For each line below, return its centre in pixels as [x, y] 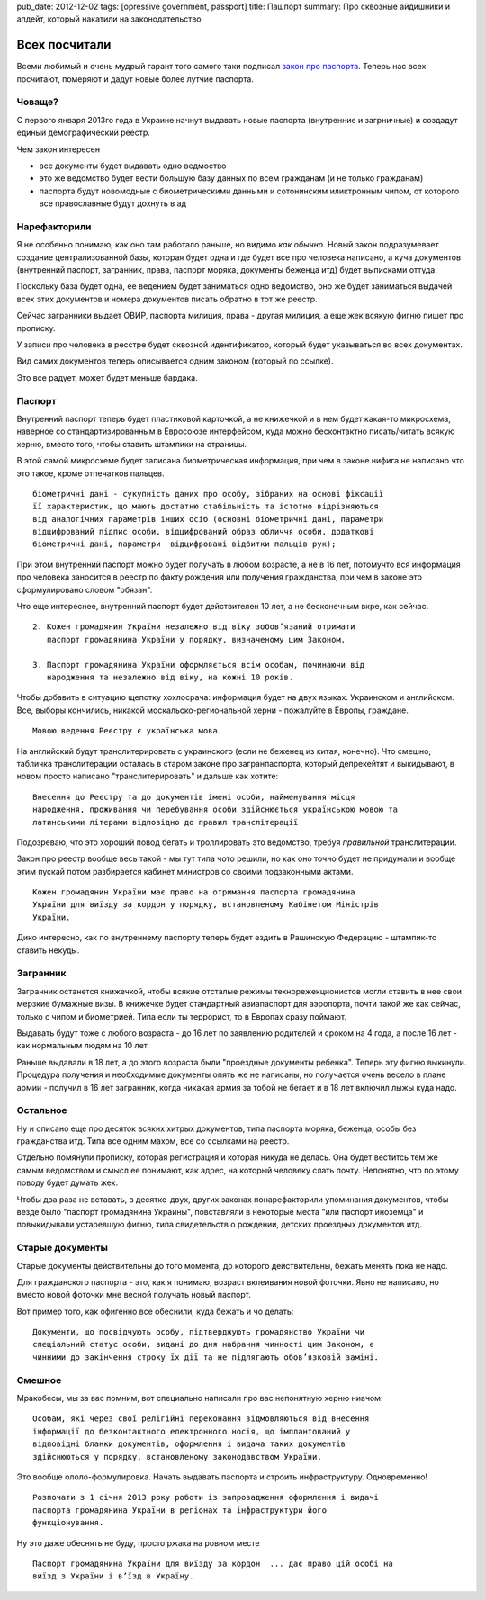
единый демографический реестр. [83, 133]
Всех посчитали [64, 45]
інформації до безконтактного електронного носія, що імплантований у [192, 1431]
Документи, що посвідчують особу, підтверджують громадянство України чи [199, 1332]
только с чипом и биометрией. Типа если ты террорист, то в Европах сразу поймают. [181, 1016]
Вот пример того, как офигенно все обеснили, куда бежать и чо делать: [155, 1311]
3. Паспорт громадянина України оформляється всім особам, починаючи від [199, 665]
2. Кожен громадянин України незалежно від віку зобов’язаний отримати [194, 627]
